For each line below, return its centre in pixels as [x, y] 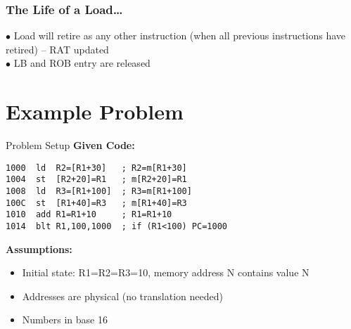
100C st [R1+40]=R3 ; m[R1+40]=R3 [96, 203]
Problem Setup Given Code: [70, 145]
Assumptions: [39, 249]
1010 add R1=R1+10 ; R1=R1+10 [89, 215]
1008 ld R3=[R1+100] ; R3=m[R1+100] [99, 192]
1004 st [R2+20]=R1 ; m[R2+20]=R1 [96, 180]
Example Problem [95, 111]
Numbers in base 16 [65, 320]
